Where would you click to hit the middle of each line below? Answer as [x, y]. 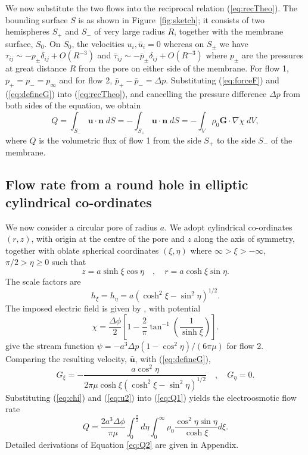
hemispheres [28, 31]
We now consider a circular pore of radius [82, 227]
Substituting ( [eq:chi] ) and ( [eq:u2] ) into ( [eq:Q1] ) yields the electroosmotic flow [151, 397]
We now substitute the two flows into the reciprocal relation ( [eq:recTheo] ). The [151, 8]
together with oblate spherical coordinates [82, 250]
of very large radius [130, 31]
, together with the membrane [229, 31]
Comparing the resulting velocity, [66, 358]
